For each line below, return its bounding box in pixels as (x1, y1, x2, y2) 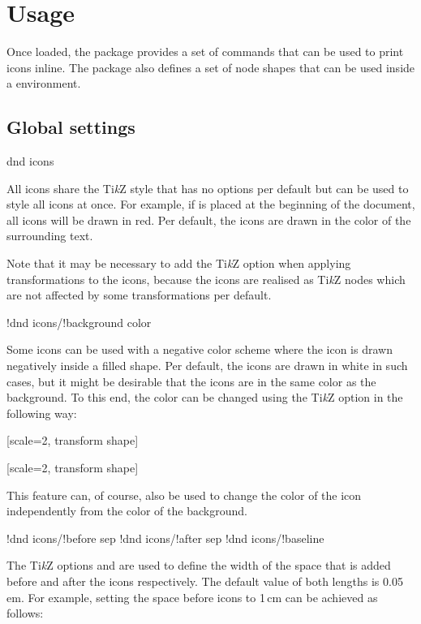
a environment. (6, 75, 81, 92)
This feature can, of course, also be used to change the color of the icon (6, 486, 362, 503)
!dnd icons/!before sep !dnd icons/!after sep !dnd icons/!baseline (6, 529, 324, 546)
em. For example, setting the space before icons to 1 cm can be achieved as (6, 588, 378, 605)
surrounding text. (6, 227, 93, 244)
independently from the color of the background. (6, 502, 247, 519)
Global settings (6, 114, 135, 140)
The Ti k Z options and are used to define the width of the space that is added (6, 557, 391, 574)
